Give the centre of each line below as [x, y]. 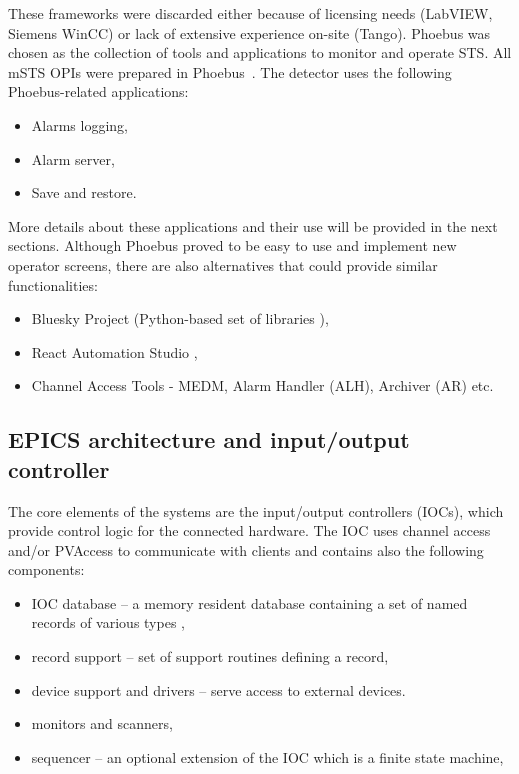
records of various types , [108, 622]
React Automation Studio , [114, 351]
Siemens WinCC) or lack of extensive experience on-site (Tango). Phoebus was [249, 32]
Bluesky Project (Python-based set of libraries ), [180, 318]
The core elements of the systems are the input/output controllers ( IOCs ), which [256, 510]
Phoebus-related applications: [98, 91]
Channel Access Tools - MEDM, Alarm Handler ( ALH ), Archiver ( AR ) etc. [262, 385]
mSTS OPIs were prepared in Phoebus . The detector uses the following [230, 71]
